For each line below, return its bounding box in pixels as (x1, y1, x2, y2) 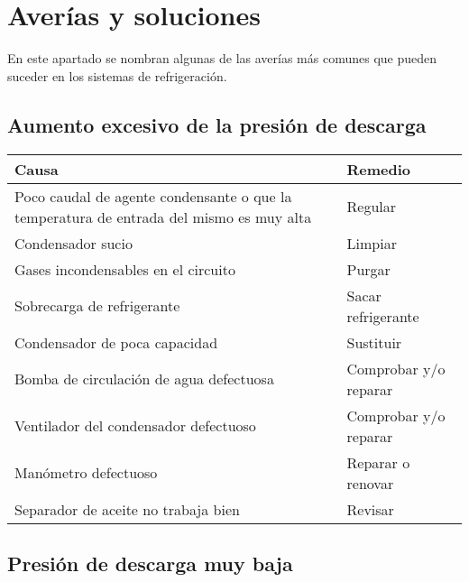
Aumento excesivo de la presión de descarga (7, 110, 427, 138)
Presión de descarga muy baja (7, 549, 293, 577)
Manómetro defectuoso (14, 462, 158, 484)
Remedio (346, 158, 411, 180)
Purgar (346, 258, 391, 280)
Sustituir (346, 331, 402, 353)
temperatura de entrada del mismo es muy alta (14, 206, 312, 227)
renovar (346, 472, 394, 494)
